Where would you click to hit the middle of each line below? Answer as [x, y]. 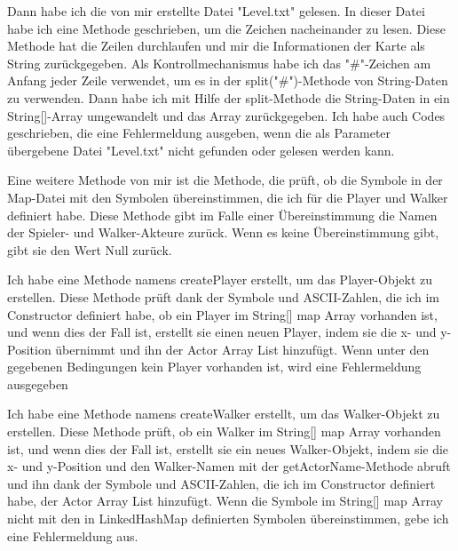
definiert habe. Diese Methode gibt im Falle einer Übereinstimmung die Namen [222, 215]
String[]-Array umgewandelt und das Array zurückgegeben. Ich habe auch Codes [226, 115]
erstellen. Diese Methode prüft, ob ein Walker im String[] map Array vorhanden [224, 431]
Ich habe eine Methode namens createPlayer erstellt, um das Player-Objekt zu [220, 279]
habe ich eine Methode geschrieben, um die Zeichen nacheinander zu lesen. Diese [226, 28]
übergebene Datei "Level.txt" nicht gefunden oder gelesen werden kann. [201, 150]
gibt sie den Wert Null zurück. [90, 249]
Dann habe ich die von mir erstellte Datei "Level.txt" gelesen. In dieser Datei [216, 11]
